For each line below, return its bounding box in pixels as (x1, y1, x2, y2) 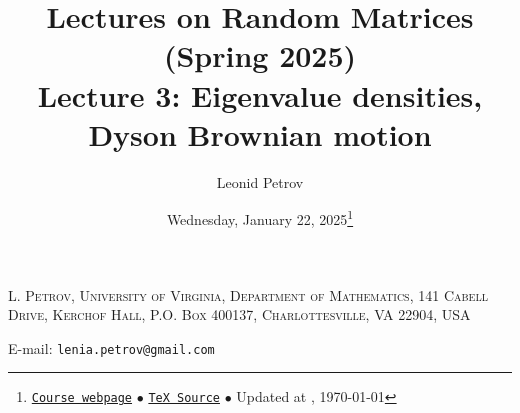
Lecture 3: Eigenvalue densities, (37, 74, 483, 115)
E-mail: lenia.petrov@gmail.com (8, 337, 215, 358)
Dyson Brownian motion (88, 113, 432, 154)
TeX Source (148, 391, 220, 406)
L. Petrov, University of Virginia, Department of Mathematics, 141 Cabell (8, 284, 488, 305)
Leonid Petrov (216, 171, 304, 192)
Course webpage (31, 391, 133, 406)
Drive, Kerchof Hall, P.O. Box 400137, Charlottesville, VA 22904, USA (8, 304, 471, 325)
